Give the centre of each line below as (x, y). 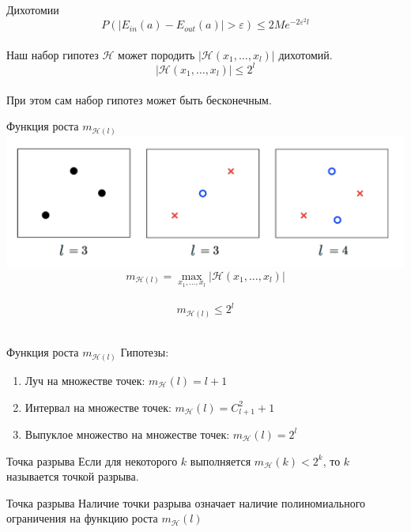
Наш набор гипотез (53, 54)
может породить (156, 54)
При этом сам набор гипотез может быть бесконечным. (139, 99)
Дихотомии (33, 9)
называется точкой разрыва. (73, 476)
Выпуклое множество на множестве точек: (127, 434)
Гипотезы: (145, 352)
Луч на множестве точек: (85, 380)
